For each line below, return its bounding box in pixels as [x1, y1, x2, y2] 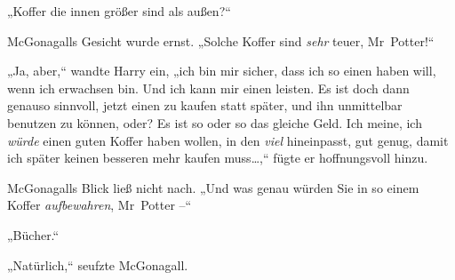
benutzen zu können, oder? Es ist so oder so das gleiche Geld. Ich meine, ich [7, 113, 422, 132]
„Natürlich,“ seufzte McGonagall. [7, 255, 188, 274]
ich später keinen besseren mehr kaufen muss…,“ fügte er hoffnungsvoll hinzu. [7, 148, 428, 167]
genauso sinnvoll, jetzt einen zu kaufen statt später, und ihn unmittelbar [7, 96, 403, 115]
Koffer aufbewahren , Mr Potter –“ [7, 196, 192, 214]
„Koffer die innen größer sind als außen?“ [7, 2, 231, 20]
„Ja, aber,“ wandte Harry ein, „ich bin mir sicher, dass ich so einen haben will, [7, 61, 436, 80]
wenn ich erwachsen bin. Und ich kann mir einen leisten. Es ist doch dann [7, 78, 410, 97]
